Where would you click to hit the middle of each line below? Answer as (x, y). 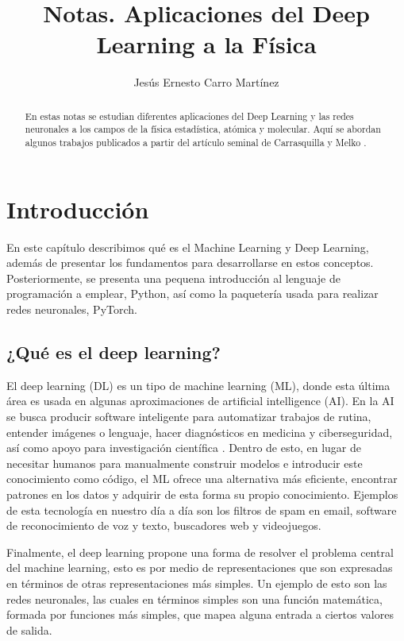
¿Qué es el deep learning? (114, 351)
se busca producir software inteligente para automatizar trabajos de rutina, (189, 416)
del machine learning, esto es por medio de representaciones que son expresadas (200, 568)
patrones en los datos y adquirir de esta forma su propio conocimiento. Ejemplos (202, 494)
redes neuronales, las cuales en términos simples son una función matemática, (194, 599)
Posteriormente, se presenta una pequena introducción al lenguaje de (173, 278)
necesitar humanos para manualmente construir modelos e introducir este (185, 463)
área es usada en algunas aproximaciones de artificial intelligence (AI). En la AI (200, 401)
